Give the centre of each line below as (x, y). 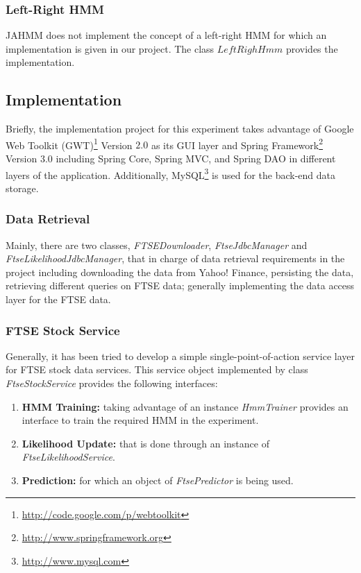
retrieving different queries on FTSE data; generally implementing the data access (180, 285)
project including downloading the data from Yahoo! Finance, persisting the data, (180, 272)
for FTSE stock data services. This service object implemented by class (157, 369)
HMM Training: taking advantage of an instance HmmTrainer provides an (185, 406)
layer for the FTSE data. (58, 299)
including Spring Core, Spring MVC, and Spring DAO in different (196, 159)
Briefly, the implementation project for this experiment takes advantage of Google (180, 129)
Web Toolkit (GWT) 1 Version (69, 144)
